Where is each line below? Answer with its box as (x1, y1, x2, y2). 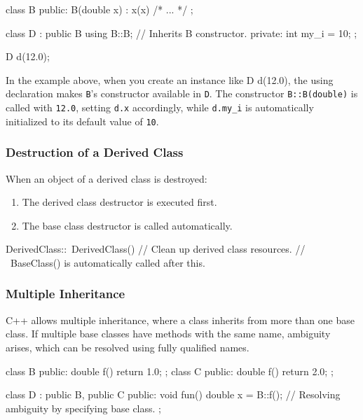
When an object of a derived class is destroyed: (6, 171, 207, 185)
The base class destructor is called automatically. (22, 218, 233, 232)
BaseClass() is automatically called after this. (10, 255, 205, 269)
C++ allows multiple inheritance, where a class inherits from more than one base (6, 312, 355, 327)
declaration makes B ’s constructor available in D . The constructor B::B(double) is (6, 86, 358, 101)
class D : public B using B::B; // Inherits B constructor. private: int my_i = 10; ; (6, 25, 357, 40)
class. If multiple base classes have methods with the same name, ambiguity (6, 326, 331, 341)
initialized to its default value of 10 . (6, 113, 159, 128)
